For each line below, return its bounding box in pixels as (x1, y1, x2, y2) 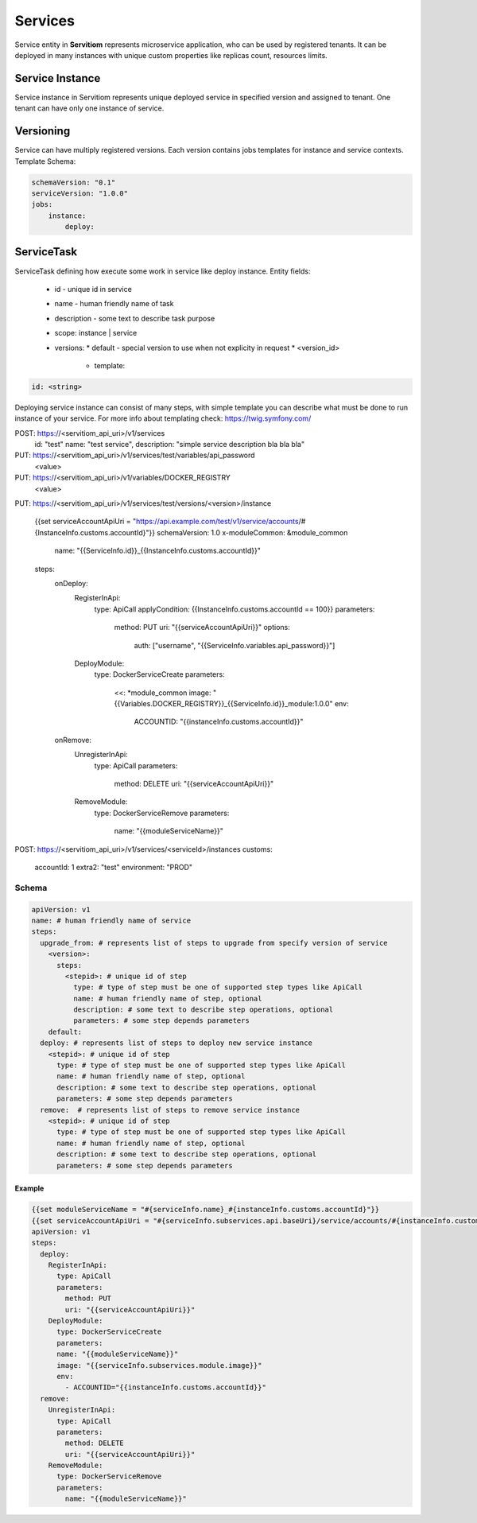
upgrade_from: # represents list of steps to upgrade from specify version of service (40, 938, 389, 947)
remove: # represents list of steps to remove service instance (40, 1105, 301, 1114)
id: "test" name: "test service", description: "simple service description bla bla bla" (34, 440, 305, 449)
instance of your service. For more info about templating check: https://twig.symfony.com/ (14, 414, 312, 423)
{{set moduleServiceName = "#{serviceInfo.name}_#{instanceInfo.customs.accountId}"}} (31, 1205, 380, 1214)
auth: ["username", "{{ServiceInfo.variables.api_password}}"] (134, 640, 335, 650)
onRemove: (54, 735, 91, 744)
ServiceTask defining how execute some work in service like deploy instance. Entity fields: (14, 266, 311, 276)
